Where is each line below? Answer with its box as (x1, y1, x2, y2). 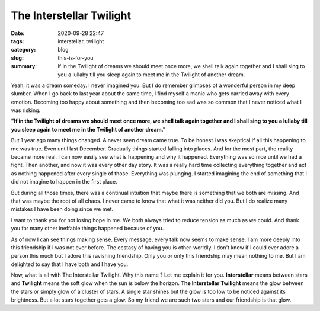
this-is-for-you (57, 54, 94, 62)
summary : (11, 63, 37, 70)
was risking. (11, 107, 41, 114)
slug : (11, 54, 24, 62)
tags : (11, 37, 24, 44)
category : (11, 46, 36, 53)
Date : (11, 30, 25, 37)
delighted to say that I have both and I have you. (11, 261, 129, 268)
